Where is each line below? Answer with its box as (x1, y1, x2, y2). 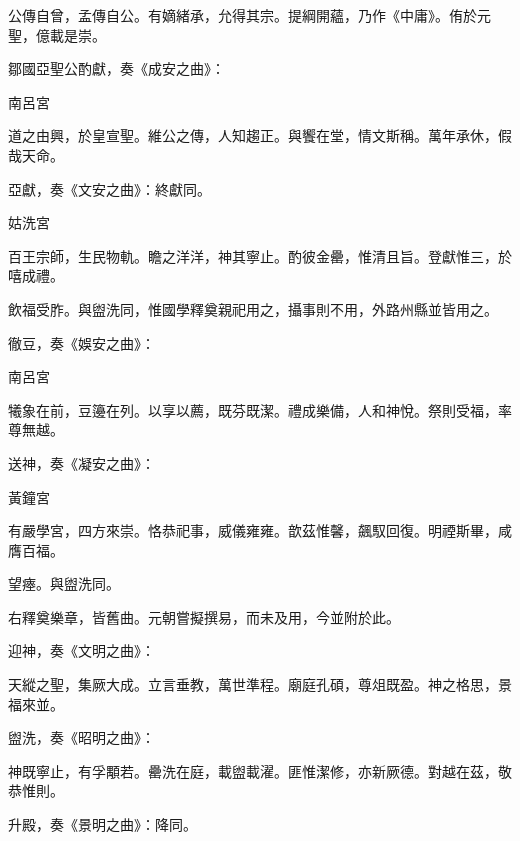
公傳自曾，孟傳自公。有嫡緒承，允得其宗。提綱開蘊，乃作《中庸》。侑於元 (8, 5, 491, 25)
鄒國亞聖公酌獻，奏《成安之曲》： (8, 58, 225, 79)
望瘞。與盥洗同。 (8, 573, 120, 594)
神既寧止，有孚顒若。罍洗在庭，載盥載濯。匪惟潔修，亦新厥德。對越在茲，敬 (8, 760, 512, 781)
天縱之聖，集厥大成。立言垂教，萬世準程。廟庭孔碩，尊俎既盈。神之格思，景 (8, 674, 512, 695)
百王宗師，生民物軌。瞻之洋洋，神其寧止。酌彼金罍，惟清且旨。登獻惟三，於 (8, 245, 512, 266)
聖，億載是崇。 (8, 24, 106, 45)
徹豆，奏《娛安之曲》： (8, 332, 155, 353)
